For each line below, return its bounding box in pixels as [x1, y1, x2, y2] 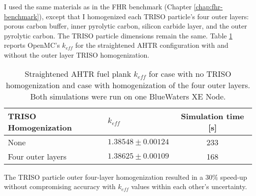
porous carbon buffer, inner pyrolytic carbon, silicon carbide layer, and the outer [4, 21, 247, 31]
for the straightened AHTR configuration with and [75, 40, 228, 50]
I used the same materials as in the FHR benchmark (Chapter [4, 1, 192, 11]
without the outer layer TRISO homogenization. [4, 49, 150, 60]
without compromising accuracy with [4, 181, 116, 192]
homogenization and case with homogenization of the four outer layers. [6, 79, 250, 91]
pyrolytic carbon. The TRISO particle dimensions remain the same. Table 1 [4, 30, 233, 40]
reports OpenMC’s [4, 40, 60, 50]
